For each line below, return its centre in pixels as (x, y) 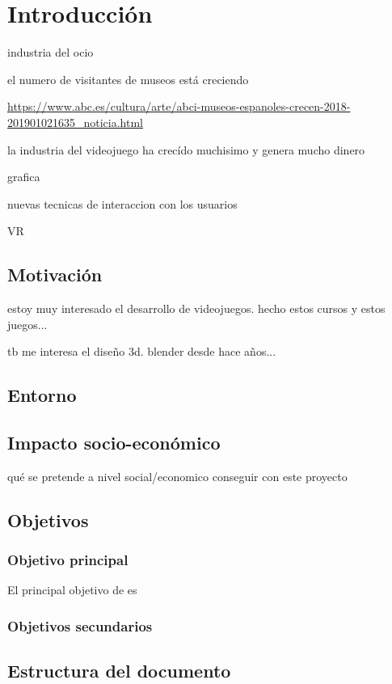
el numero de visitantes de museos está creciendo (128, 79)
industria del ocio (51, 52)
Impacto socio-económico (114, 443)
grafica (24, 177)
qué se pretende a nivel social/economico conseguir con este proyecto (177, 476)
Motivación (55, 274)
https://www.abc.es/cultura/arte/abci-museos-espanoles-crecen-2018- (179, 106)
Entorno (42, 395)
